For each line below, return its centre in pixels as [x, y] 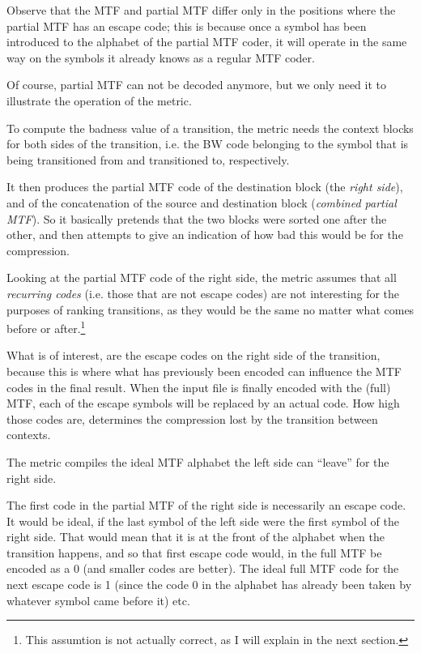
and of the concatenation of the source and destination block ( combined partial [202, 202]
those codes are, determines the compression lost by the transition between [192, 418]
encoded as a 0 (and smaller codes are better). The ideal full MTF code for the [203, 568]
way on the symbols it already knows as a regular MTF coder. [161, 57]
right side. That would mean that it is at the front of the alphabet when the [196, 537]
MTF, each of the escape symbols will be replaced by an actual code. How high [203, 403]
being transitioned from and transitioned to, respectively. [148, 159]
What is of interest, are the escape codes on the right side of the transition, [193, 355]
